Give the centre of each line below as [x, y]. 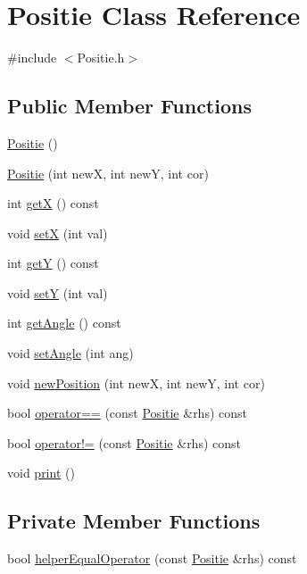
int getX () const [53, 203]
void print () [41, 473]
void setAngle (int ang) [71, 353]
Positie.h [101, 58]
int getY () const [53, 263]
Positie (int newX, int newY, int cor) [108, 173]
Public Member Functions [129, 106]
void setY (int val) [58, 292]
